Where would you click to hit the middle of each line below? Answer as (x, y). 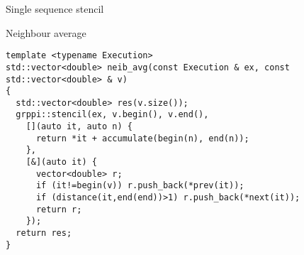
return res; (44, 233)
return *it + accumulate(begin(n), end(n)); (142, 138)
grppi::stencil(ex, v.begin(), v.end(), (112, 115)
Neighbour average (46, 32)
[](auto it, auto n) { (79, 127)
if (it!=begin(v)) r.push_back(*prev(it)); (140, 186)
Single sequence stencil (55, 9)
